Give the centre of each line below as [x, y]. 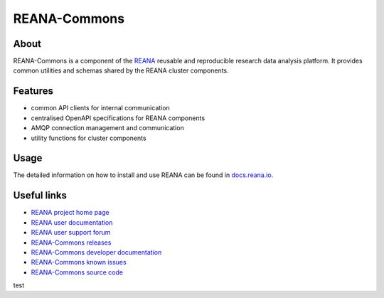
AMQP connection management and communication [107, 128]
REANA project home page [70, 213]
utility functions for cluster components [89, 138]
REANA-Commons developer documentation [96, 252]
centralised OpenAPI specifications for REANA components [118, 118]
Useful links [40, 196]
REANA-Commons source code [77, 272]
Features [33, 91]
